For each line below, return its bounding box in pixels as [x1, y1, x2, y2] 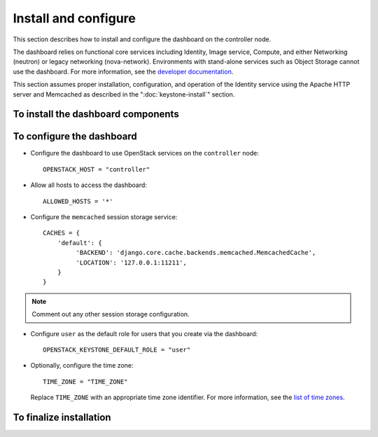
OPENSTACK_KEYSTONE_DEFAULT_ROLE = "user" [43, 345, 191, 354]
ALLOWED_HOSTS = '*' [43, 197, 113, 205]
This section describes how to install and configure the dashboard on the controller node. [13, 35, 272, 43]
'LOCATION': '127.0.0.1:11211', [76, 258, 187, 266]
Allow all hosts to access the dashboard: [30, 181, 147, 189]
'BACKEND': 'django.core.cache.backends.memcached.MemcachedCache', [76, 249, 316, 257]
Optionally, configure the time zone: [30, 361, 134, 370]
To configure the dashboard [13, 130, 137, 143]
